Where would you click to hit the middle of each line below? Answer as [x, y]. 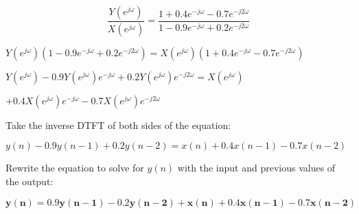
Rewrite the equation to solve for [75, 168]
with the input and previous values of [256, 168]
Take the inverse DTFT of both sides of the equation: [118, 124]
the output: [30, 181]
